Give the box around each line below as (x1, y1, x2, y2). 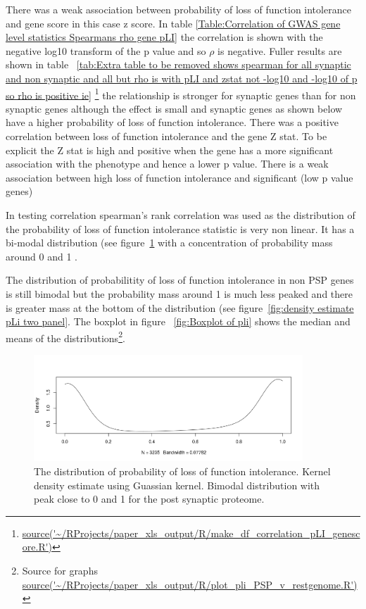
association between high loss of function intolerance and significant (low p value (6, 170, 353, 184)
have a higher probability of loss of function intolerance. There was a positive (6, 115, 339, 130)
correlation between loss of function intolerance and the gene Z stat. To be (6, 129, 327, 143)
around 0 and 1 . (6, 249, 77, 263)
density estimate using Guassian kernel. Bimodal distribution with (34, 477, 320, 492)
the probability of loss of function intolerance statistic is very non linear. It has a (6, 221, 355, 236)
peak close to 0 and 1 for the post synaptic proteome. (34, 491, 265, 506)
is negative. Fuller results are (217, 43, 342, 58)
